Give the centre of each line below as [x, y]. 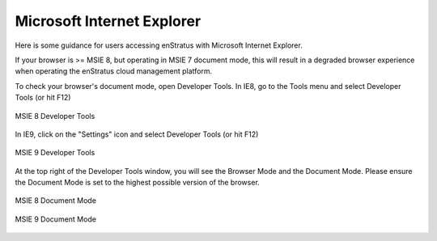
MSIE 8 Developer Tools [55, 116]
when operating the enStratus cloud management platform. [114, 71]
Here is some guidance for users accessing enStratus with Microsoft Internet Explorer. [159, 45]
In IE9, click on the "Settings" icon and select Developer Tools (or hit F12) [137, 134]
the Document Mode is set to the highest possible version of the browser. [138, 183]
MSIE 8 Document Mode [56, 201]
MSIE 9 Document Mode [56, 219]
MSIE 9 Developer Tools [55, 153]
